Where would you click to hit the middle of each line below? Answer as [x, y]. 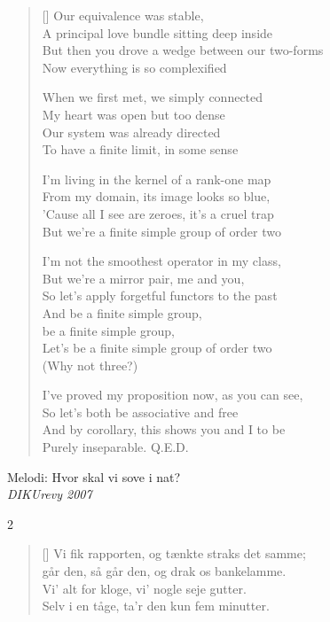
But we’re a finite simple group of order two [161, 231]
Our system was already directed [131, 132]
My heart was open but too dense [134, 114]
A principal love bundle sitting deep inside [157, 32]
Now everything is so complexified [134, 67]
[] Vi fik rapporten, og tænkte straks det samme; [174, 553]
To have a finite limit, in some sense [140, 149]
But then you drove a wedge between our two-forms [183, 50]
